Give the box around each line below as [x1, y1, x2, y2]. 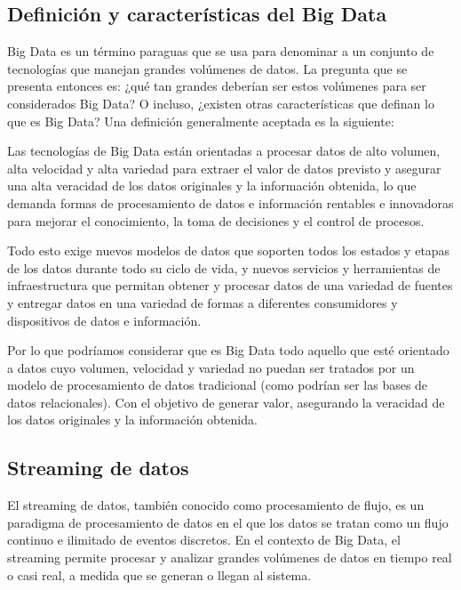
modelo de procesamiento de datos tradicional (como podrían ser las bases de [7, 376, 428, 394]
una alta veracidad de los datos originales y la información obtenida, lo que [7, 176, 417, 195]
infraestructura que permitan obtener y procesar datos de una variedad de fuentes [7, 276, 453, 295]
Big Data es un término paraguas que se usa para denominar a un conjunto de [7, 42, 434, 61]
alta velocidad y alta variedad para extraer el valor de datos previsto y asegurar [7, 158, 441, 177]
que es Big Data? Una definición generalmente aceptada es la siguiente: [7, 111, 394, 130]
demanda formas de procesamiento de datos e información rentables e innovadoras [7, 193, 454, 212]
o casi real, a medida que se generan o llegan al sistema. [7, 565, 312, 584]
